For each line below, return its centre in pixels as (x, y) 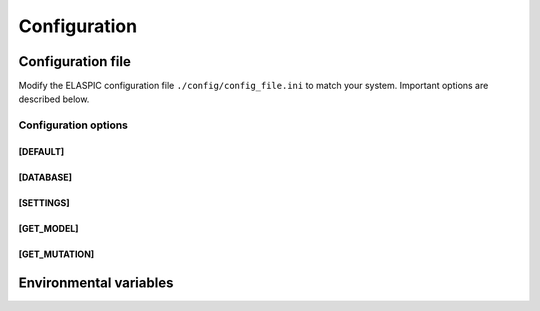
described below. (54, 99)
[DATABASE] (45, 177)
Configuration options (73, 125)
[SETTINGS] (44, 203)
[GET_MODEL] (48, 229)
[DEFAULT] (41, 152)
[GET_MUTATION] (56, 254)
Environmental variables (96, 282)
